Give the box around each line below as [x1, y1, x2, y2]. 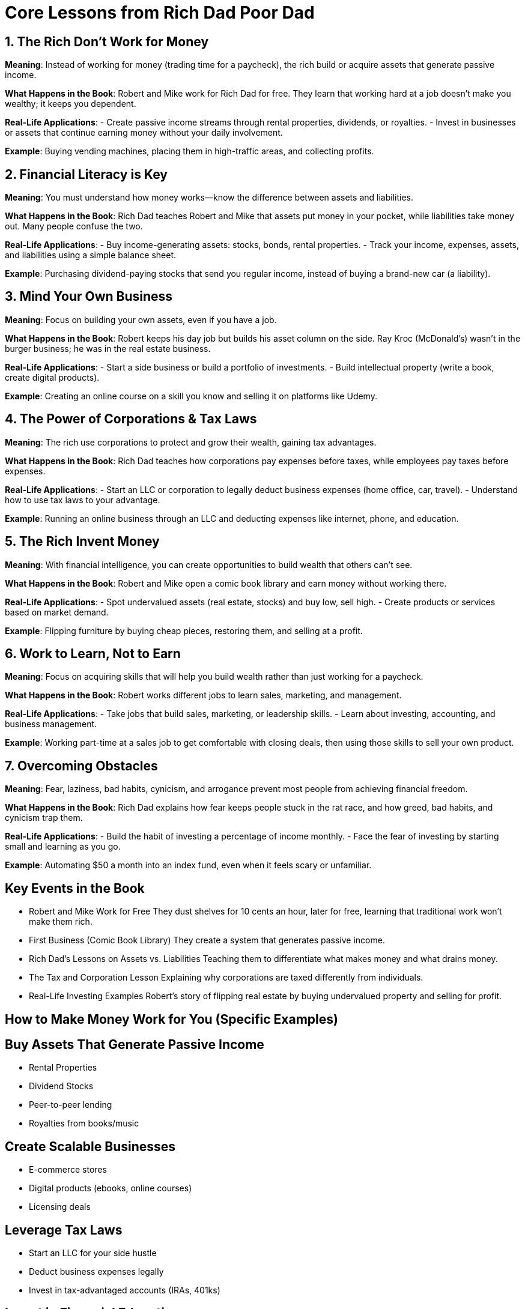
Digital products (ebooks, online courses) [29, 1183, 192, 1194]
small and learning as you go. [5, 841, 121, 852]
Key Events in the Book [5, 880, 145, 896]
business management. [5, 719, 97, 730]
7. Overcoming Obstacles [5, 758, 158, 773]
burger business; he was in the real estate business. [5, 343, 211, 354]
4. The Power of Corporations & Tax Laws [5, 411, 257, 427]
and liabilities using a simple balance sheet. [5, 250, 177, 261]
